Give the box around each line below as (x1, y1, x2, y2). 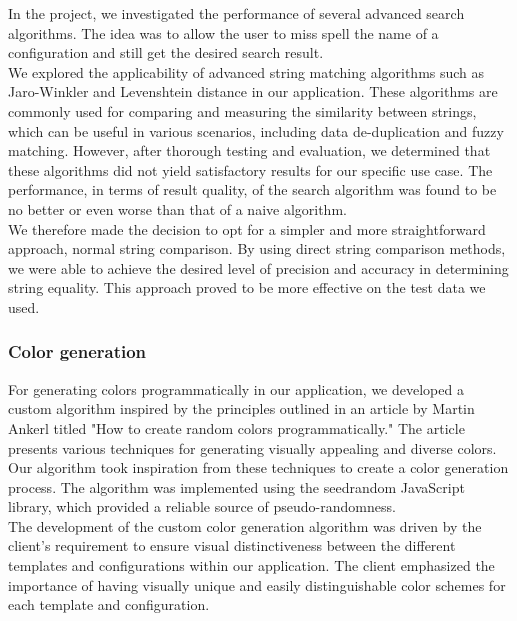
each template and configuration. (8, 594, 210, 615)
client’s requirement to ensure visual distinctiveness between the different (8, 535, 456, 556)
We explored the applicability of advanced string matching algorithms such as (8, 61, 485, 82)
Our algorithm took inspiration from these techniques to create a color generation (8, 457, 509, 478)
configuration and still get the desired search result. (8, 42, 324, 63)
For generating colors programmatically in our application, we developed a (8, 378, 464, 399)
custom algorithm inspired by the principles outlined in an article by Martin (8, 398, 475, 419)
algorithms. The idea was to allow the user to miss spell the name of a (8, 22, 439, 43)
